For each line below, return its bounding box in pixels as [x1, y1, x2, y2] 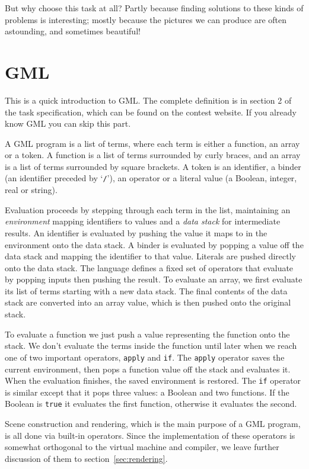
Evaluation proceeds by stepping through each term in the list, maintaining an [5, 203, 291, 216]
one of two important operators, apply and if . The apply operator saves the [5, 351, 285, 363]
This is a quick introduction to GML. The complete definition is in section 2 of [5, 94, 292, 106]
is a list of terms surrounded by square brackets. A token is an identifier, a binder [5, 160, 301, 172]
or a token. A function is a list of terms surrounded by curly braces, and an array [5, 149, 301, 161]
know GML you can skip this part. [5, 117, 131, 130]
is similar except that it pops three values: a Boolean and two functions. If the [5, 386, 289, 398]
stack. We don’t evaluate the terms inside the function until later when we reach [5, 339, 297, 352]
